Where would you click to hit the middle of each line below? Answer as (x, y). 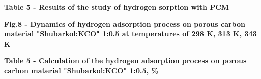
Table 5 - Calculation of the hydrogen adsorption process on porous (125, 61)
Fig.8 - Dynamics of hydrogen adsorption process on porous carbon (125, 24)
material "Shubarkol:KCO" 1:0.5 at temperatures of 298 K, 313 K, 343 (130, 34)
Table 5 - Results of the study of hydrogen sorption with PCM (117, 7)
